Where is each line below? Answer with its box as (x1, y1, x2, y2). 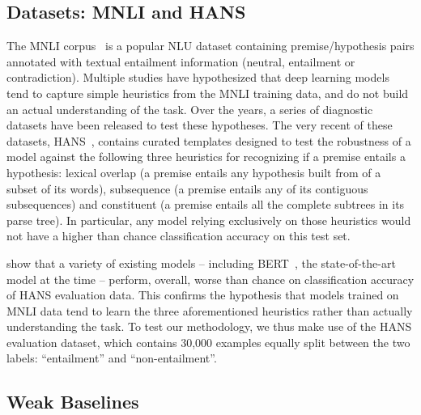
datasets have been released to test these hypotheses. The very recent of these (6, 116, 393, 133)
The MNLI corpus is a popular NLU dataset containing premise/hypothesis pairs (6, 37, 415, 54)
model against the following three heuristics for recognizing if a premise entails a (6, 148, 406, 165)
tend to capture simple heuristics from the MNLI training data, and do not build (6, 84, 409, 101)
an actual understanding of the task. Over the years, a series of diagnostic (6, 100, 373, 117)
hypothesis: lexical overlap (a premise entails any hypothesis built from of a (6, 163, 381, 180)
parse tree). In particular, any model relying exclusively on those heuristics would (6, 211, 411, 228)
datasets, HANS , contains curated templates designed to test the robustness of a (6, 132, 411, 149)
